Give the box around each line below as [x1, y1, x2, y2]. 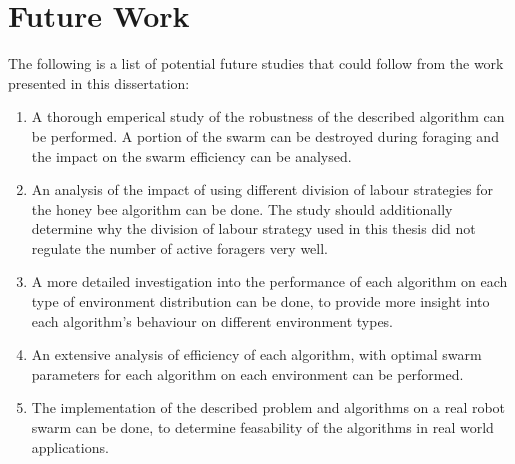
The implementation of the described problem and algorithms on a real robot [31, 397, 506, 418]
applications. [31, 436, 109, 457]
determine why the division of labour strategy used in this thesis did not [31, 218, 476, 239]
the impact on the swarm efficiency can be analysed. [31, 145, 352, 166]
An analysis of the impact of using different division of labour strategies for [31, 179, 493, 200]
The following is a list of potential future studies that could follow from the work [8, 53, 504, 74]
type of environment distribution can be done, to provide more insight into [31, 291, 490, 312]
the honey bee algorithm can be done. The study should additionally [31, 198, 453, 219]
